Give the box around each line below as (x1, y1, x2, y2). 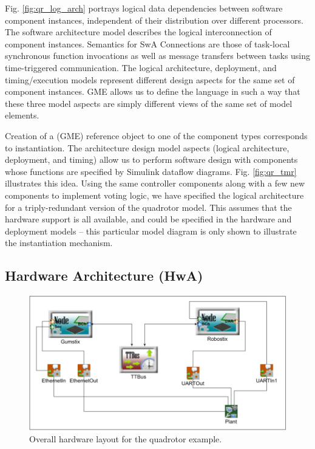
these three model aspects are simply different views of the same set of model (5, 97, 293, 109)
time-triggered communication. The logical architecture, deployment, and (5, 61, 277, 74)
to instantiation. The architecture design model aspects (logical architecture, (5, 141, 290, 154)
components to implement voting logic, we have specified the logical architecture (5, 188, 304, 201)
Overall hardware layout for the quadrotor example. (29, 432, 222, 445)
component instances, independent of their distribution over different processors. (5, 13, 303, 26)
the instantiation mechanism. (5, 236, 113, 249)
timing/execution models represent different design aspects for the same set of (5, 73, 295, 86)
